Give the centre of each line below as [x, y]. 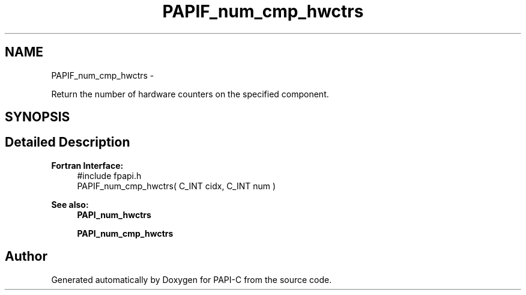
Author [26, 257]
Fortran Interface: [87, 165]
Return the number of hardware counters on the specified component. [190, 94]
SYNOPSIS [38, 117]
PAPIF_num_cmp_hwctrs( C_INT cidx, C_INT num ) [177, 186]
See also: [70, 204]
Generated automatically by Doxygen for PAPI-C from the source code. [192, 279]
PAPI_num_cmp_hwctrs [125, 233]
